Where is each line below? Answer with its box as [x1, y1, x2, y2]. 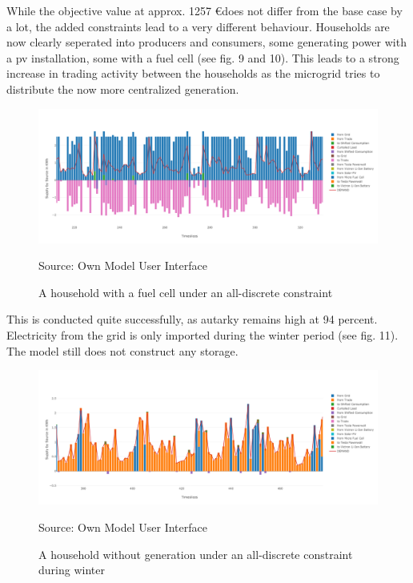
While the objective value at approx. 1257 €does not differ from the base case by [6, 2, 403, 18]
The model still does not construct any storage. [6, 342, 239, 359]
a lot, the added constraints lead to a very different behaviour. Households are [6, 18, 390, 34]
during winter [38, 561, 105, 578]
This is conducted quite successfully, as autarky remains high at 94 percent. [6, 311, 378, 328]
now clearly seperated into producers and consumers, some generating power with [6, 34, 407, 50]
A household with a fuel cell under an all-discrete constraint [38, 283, 333, 300]
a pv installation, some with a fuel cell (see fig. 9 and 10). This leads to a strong [6, 49, 399, 66]
